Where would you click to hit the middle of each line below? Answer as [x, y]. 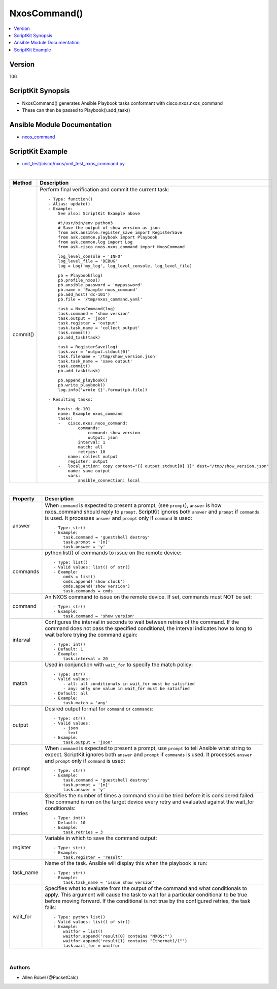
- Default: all [71, 693]
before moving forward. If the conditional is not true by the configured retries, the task [148, 901]
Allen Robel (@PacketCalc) [50, 978]
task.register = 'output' [88, 323]
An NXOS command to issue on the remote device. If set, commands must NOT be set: [148, 596]
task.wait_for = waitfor [91, 946]
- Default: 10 [69, 822]
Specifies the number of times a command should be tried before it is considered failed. [150, 795]
